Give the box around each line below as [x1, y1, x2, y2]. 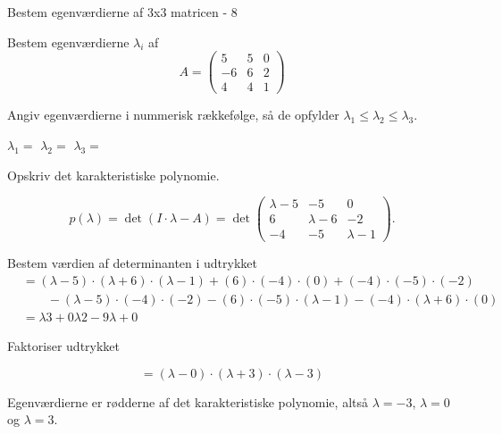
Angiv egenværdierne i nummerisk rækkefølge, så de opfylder [7, 105, 339, 124]
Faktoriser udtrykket [7, 336, 121, 355]
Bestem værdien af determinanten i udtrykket [7, 254, 257, 272]
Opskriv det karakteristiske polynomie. [7, 165, 220, 184]
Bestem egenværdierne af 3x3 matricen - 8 [7, 3, 238, 21]
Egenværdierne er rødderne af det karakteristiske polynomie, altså [7, 392, 368, 411]
